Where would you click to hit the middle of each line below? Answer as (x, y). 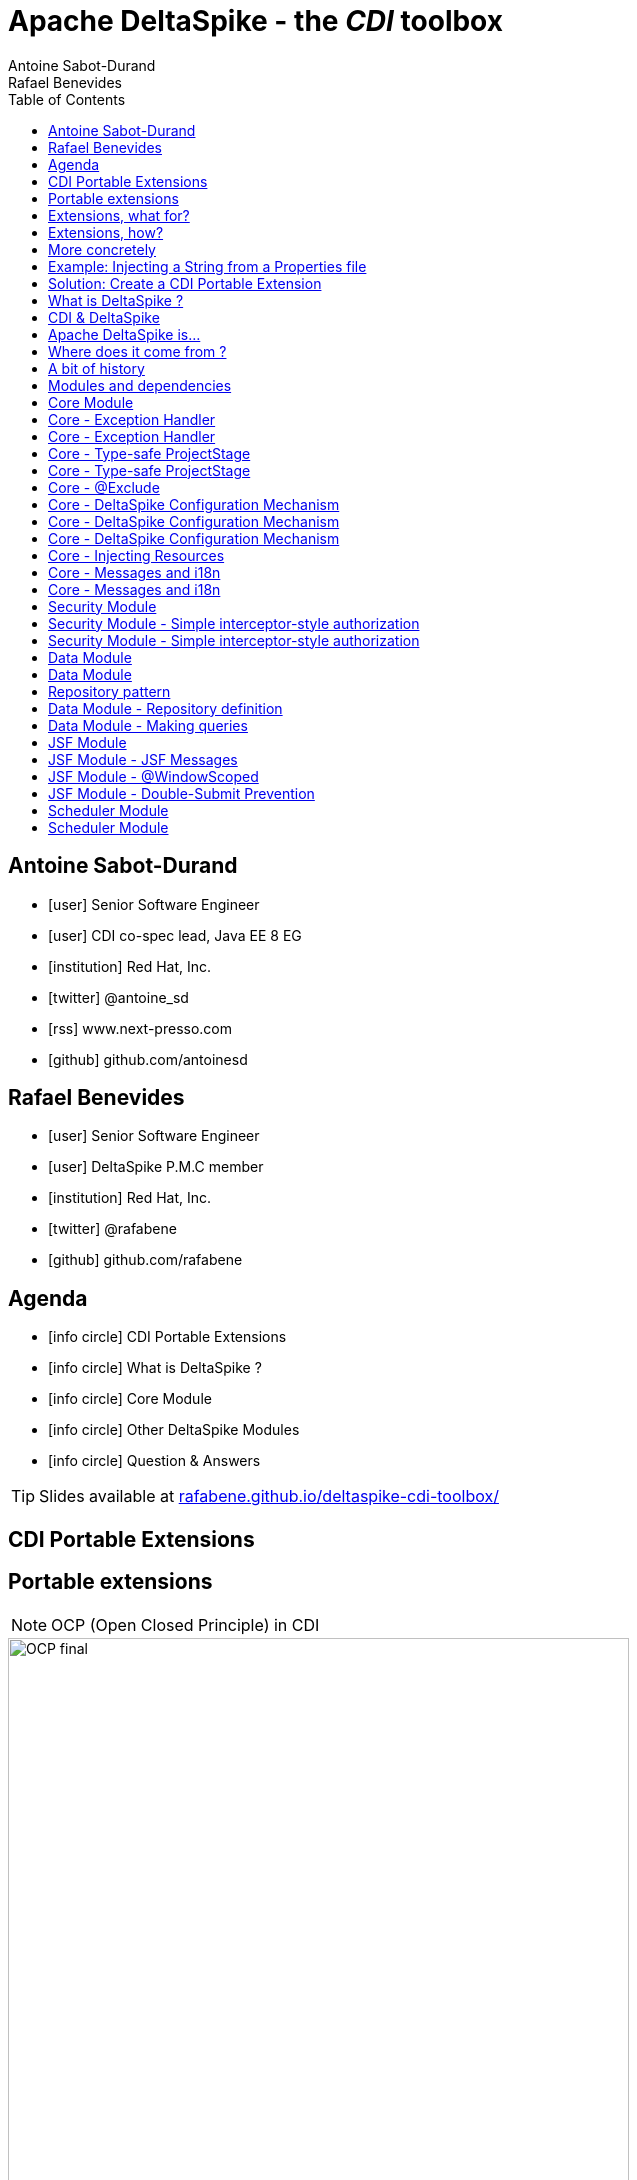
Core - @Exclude (104, 487)
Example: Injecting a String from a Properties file (207, 266)
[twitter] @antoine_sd (118, 997)
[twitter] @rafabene (112, 1229)
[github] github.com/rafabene (145, 1260)
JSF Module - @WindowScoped (153, 776)
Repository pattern (109, 691)
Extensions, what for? (119, 215)
